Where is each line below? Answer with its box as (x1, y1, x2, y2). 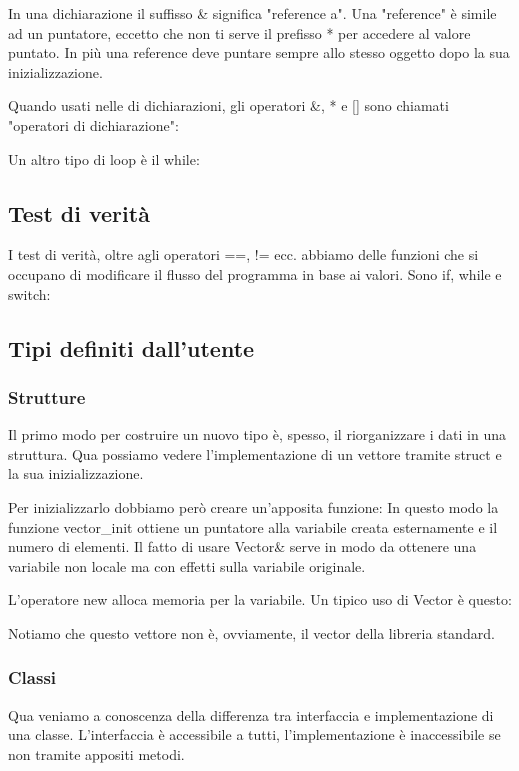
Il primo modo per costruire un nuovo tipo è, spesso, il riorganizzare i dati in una (8, 424, 506, 445)
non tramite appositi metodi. (8, 743, 185, 764)
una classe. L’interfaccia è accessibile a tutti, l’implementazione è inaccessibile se (8, 724, 501, 745)
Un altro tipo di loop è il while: (8, 148, 200, 169)
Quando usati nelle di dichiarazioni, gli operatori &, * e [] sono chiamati (8, 95, 449, 116)
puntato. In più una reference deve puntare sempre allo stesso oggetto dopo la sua (8, 42, 510, 63)
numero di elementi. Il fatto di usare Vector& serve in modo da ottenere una (8, 536, 477, 557)
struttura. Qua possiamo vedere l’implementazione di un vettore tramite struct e (8, 443, 502, 464)
